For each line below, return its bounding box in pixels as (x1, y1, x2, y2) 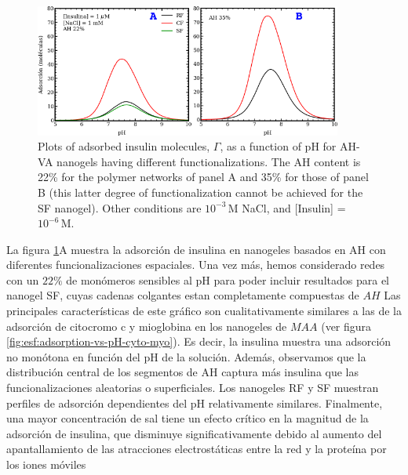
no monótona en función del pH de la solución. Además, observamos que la (6, 348, 366, 364)
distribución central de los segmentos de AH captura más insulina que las (6, 364, 359, 380)
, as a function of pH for (220, 138, 337, 154)
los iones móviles (6, 456, 86, 473)
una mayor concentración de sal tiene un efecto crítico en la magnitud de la (6, 410, 369, 426)
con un (6, 271, 39, 288)
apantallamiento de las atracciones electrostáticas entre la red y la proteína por (6, 441, 387, 457)
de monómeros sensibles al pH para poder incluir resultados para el (66, 271, 389, 288)
